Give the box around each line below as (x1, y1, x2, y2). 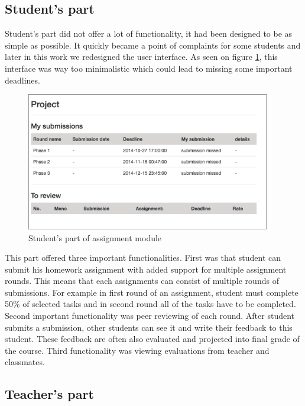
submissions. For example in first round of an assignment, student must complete (5, 286, 298, 298)
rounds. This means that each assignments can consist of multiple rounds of (5, 274, 279, 287)
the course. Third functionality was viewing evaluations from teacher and (5, 344, 270, 356)
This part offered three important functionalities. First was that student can (5, 251, 281, 264)
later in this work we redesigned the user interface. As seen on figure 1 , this (5, 50, 278, 63)
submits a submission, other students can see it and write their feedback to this (5, 321, 293, 333)
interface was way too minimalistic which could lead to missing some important (5, 62, 293, 74)
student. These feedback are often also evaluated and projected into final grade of (5, 333, 300, 345)
